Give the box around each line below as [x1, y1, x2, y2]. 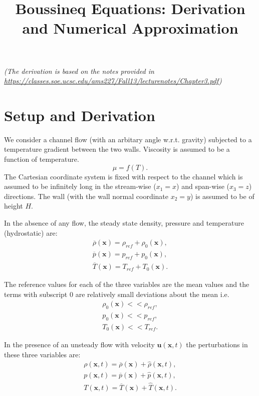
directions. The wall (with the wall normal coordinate [4, 190, 169, 201]
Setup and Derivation [4, 105, 155, 125]
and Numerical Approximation [22, 18, 238, 38]
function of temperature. [4, 154, 79, 164]
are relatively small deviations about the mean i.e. [75, 288, 229, 299]
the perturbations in [186, 339, 248, 349]
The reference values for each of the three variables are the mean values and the [4, 279, 249, 289]
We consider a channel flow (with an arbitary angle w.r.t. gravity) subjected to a [4, 134, 252, 144]
